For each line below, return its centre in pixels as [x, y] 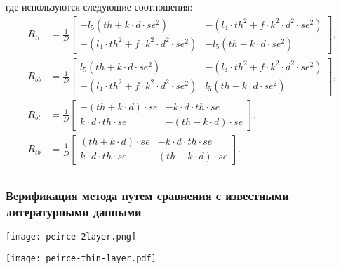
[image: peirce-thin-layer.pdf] [81, 258]
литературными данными [74, 211]
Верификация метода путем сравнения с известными [147, 195]
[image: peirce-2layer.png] [71, 237]
